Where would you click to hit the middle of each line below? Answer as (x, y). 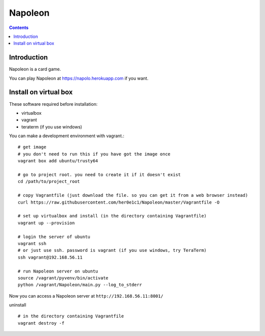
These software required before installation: (53, 104)
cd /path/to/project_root (49, 182)
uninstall (18, 305)
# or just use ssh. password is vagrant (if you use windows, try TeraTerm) (112, 250)
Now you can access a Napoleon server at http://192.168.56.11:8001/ (86, 296)
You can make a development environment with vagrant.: (67, 136)
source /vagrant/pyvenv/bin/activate (63, 278)
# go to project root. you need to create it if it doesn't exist (99, 175)
